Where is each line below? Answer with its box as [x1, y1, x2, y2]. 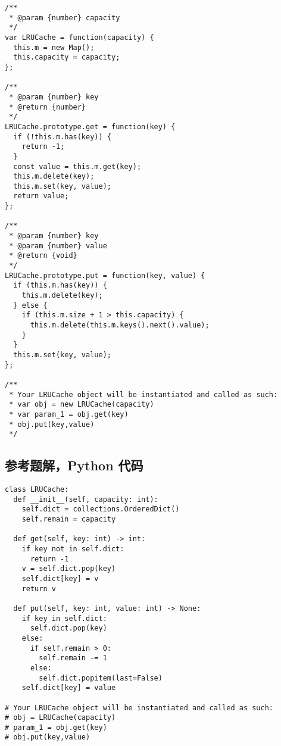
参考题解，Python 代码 [5, 456, 143, 475]
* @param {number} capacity [9, 13, 120, 22]
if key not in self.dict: [21, 545, 124, 554]
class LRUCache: [5, 485, 69, 494]
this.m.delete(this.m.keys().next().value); [30, 321, 210, 329]
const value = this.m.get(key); [13, 162, 142, 171]
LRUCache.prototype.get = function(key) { [5, 122, 176, 131]
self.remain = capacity [21, 515, 116, 524]
